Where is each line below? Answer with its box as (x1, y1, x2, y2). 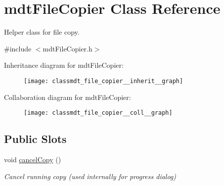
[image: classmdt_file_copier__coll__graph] (24, 109, 173, 117)
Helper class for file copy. (4, 27, 80, 37)
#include (4, 43, 32, 53)
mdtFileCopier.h (43, 43, 92, 53)
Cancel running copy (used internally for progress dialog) (4, 171, 177, 181)
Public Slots (4, 131, 67, 146)
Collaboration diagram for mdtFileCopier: (4, 92, 131, 102)
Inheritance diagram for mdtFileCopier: (4, 60, 124, 70)
